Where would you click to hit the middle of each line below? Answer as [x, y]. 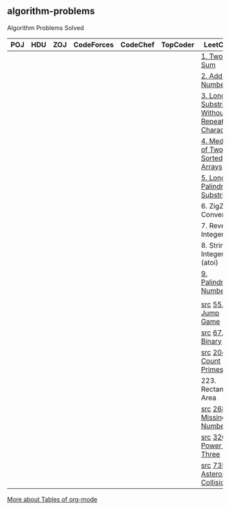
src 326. [215, 437]
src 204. [215, 352]
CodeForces [94, 44]
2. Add [212, 76]
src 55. [212, 304]
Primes [212, 369]
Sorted [212, 158]
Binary [212, 341]
